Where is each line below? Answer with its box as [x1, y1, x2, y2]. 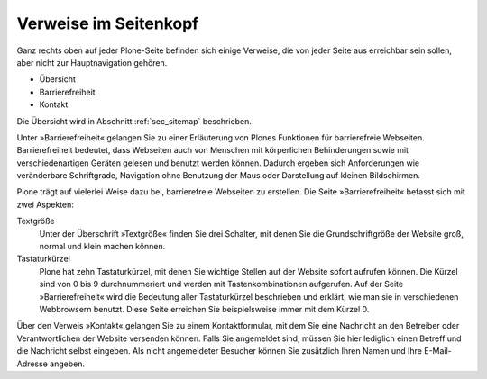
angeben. [50, 358, 86, 369]
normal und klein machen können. [39, 241, 166, 252]
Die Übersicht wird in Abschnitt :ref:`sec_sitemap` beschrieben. [16, 115, 253, 126]
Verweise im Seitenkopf [16, 14, 199, 33]
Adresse [16, 358, 49, 369]
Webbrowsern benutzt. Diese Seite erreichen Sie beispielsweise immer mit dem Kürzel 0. [39, 303, 370, 314]
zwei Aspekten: [16, 199, 74, 210]
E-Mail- [424, 346, 453, 356]
